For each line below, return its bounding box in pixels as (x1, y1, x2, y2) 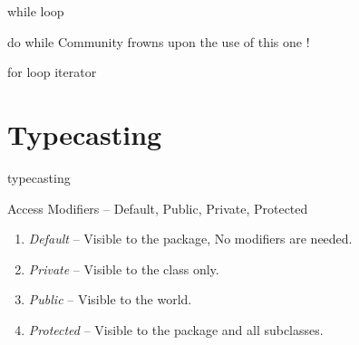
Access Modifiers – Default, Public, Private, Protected (7, 198, 308, 217)
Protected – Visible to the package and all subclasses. (28, 320, 324, 339)
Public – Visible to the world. (28, 290, 192, 309)
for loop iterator (7, 62, 97, 81)
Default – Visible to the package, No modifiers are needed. (28, 229, 353, 248)
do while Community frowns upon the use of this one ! (7, 32, 310, 51)
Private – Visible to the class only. (28, 259, 219, 278)
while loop (7, 2, 64, 20)
